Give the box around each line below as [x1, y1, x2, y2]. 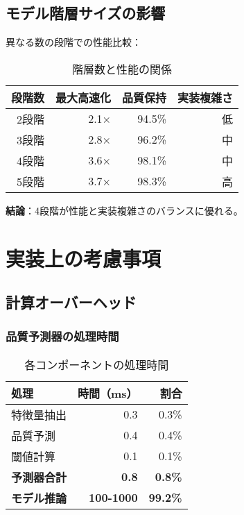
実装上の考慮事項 [6, 244, 162, 272]
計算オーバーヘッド [6, 292, 137, 313]
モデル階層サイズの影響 [6, 2, 166, 24]
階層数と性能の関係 [72, 60, 173, 77]
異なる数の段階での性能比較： [6, 35, 141, 49]
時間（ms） [78, 385, 138, 401]
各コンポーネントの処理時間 [24, 356, 169, 373]
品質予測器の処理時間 [6, 328, 119, 345]
